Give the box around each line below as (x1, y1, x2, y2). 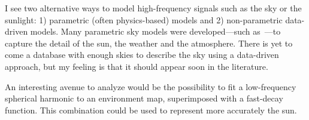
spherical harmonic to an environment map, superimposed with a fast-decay (5, 92, 283, 104)
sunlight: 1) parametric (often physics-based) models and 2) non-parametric (5, 13, 283, 26)
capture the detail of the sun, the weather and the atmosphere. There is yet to (5, 36, 293, 49)
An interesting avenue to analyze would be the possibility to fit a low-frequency (5, 80, 296, 93)
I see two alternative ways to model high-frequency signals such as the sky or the (5, 2, 302, 14)
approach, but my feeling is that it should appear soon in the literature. (5, 60, 268, 72)
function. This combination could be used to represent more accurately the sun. (5, 103, 297, 116)
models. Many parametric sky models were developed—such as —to (30, 25, 281, 38)
